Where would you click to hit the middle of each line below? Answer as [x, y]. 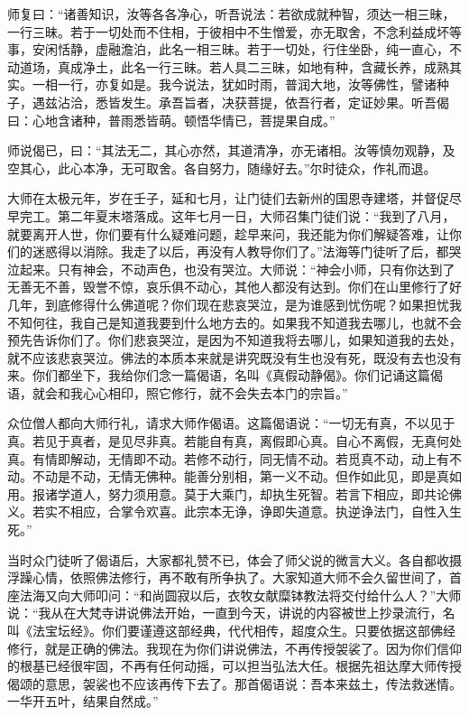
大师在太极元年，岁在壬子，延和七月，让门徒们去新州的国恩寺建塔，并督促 [228, 198]
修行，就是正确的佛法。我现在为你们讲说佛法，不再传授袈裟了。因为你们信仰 [234, 648]
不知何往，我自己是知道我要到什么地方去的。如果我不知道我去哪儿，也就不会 [234, 322]
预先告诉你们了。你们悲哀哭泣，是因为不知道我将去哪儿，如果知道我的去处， [234, 340]
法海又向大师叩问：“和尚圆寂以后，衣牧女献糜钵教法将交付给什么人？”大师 [240, 595]
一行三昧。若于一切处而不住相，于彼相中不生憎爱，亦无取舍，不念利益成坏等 [234, 31]
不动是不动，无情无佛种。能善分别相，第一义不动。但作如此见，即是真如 [247, 476]
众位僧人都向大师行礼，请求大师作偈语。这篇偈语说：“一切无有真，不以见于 [231, 423]
